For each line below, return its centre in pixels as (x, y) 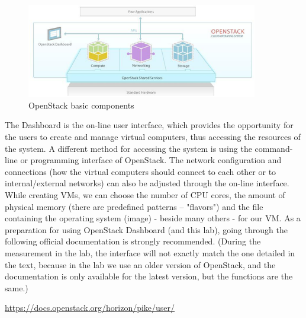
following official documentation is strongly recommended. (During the (133, 241)
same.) (17, 287)
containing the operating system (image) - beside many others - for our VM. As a (153, 218)
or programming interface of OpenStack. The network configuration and (151, 160)
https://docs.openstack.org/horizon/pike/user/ (90, 308)
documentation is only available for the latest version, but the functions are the (149, 276)
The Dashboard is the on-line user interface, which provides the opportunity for (149, 125)
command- (274, 148)
